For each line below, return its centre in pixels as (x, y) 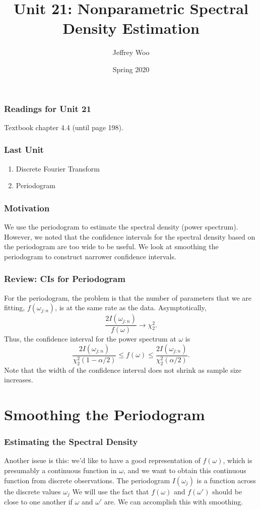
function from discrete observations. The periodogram (87, 480)
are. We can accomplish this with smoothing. (174, 502)
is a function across (226, 480)
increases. (19, 380)
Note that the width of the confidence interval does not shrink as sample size (123, 370)
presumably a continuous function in (60, 470)
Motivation (27, 208)
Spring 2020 (131, 69)
